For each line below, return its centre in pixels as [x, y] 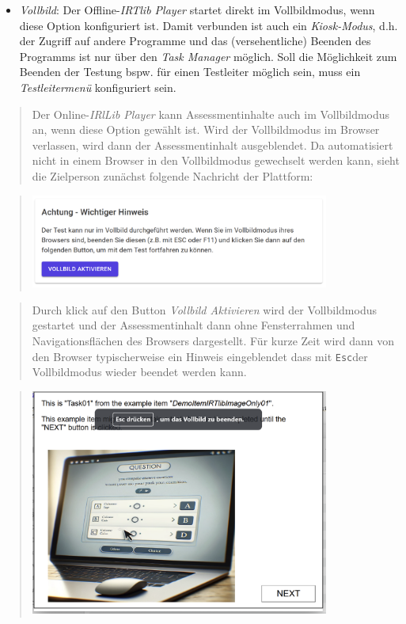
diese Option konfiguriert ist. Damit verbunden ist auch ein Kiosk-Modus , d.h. [209, 25]
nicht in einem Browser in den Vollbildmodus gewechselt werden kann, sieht [216, 160]
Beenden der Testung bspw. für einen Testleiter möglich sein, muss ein [190, 72]
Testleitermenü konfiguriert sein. [98, 87]
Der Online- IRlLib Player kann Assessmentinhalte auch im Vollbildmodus [211, 114]
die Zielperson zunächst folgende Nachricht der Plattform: [173, 175]
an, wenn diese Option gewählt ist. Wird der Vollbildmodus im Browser [206, 129]
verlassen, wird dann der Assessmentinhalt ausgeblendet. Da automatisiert [212, 145]
